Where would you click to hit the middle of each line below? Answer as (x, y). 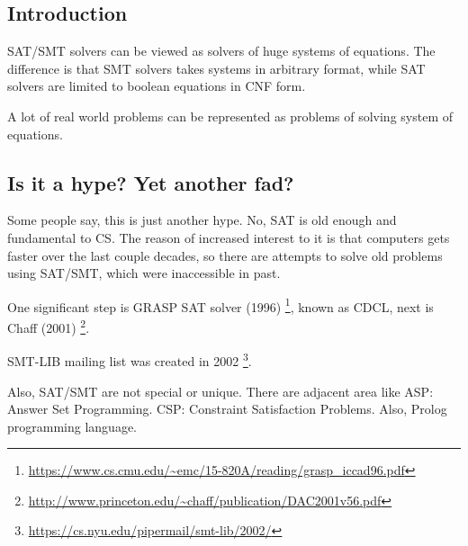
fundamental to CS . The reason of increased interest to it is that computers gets (229, 237)
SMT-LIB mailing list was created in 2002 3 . (130, 359)
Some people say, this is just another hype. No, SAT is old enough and (202, 220)
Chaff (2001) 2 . (49, 326)
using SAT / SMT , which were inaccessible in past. (144, 273)
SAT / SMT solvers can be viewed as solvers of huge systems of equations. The (221, 51)
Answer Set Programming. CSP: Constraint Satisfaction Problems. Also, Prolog (227, 409)
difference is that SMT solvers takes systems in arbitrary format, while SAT (216, 68)
